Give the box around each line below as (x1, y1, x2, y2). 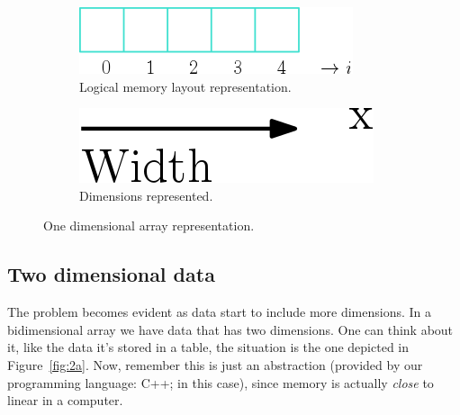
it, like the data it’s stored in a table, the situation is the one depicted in (7, 338, 410, 356)
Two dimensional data (7, 260, 215, 288)
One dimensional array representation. (43, 216, 255, 235)
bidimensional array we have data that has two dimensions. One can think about (7, 320, 454, 338)
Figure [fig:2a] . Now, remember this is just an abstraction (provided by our (7, 355, 423, 374)
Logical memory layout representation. (79, 77, 292, 95)
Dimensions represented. (79, 185, 213, 204)
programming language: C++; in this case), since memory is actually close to (7, 373, 434, 392)
